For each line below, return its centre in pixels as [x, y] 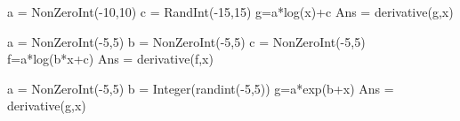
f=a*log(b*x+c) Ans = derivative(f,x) [110, 59]
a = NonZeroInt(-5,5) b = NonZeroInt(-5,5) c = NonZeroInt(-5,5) [186, 41]
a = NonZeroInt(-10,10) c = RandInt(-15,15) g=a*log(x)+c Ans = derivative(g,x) [230, 11]
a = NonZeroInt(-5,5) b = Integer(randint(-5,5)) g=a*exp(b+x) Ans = [201, 88]
